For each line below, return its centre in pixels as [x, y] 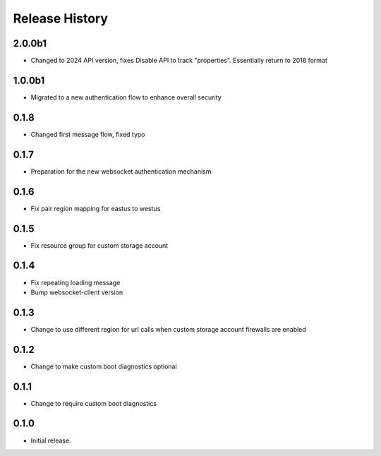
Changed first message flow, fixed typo [88, 134]
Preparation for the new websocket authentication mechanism [121, 171]
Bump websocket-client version [77, 292]
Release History [61, 18]
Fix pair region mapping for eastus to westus [96, 208]
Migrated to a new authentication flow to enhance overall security [126, 97]
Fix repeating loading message [75, 282]
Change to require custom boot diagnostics [94, 403]
